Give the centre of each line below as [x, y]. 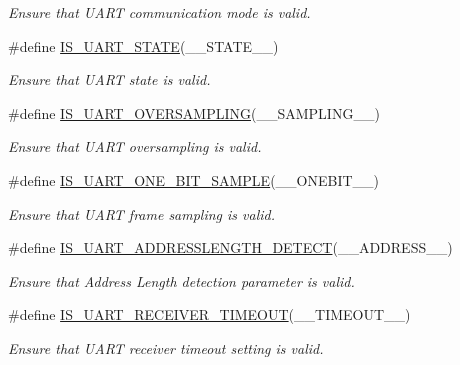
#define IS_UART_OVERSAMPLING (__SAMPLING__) [194, 112]
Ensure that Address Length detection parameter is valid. [181, 280]
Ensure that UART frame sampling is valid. [142, 213]
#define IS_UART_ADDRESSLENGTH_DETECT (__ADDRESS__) [230, 247]
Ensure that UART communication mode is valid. [159, 12]
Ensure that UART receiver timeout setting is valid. [166, 347]
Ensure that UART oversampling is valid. [135, 146]
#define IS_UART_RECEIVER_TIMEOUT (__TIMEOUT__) [209, 314]
